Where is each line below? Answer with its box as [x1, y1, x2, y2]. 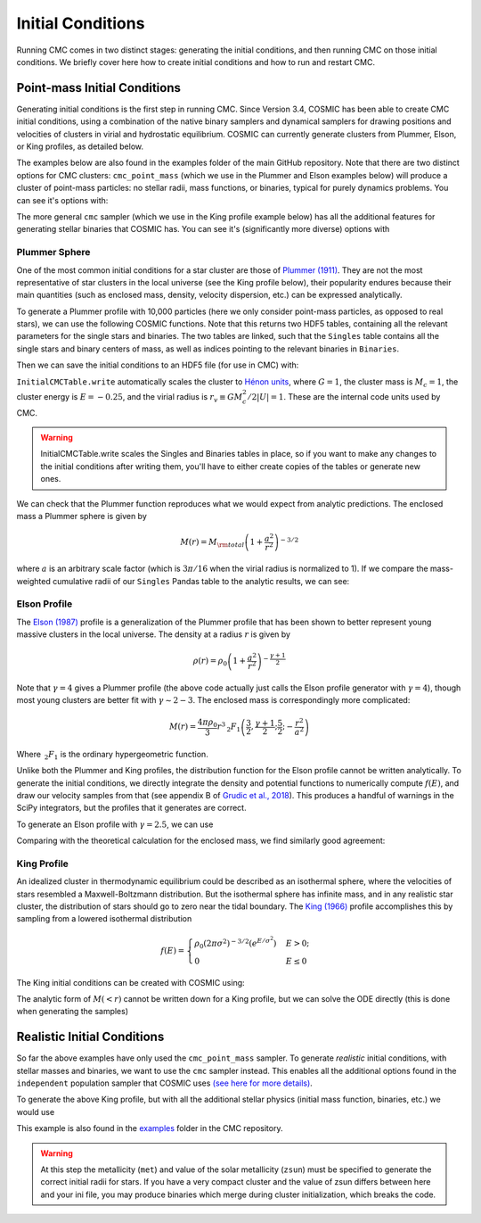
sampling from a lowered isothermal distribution [16, 913, 192, 924]
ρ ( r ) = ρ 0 [192, 656, 227, 668]
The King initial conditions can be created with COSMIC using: [16, 977, 245, 987]
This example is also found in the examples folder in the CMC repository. [16, 1123, 283, 1134]
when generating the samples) [16, 1006, 129, 1017]
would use [16, 1106, 55, 1117]
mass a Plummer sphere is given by [16, 510, 147, 521]
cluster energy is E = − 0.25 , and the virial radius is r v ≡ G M [16, 391, 243, 404]
